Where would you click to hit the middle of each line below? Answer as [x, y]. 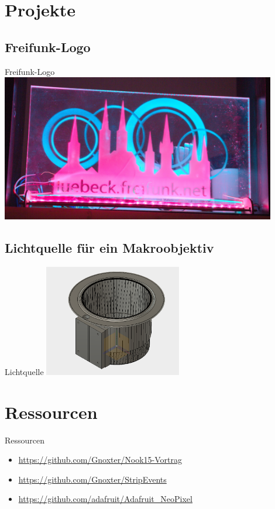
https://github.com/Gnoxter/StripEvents [92, 479]
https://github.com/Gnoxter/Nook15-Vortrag [100, 460]
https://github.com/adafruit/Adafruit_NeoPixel [105, 499]
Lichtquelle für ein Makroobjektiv [109, 247]
